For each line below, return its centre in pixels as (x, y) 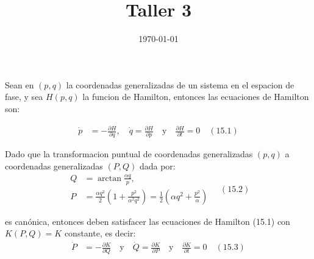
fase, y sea (24, 97)
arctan (110, 178)
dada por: (157, 165)
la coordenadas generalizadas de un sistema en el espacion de (180, 84)
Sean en (20, 84)
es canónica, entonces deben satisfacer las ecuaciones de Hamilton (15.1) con (148, 221)
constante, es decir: (100, 233)
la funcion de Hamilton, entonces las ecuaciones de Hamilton (196, 97)
